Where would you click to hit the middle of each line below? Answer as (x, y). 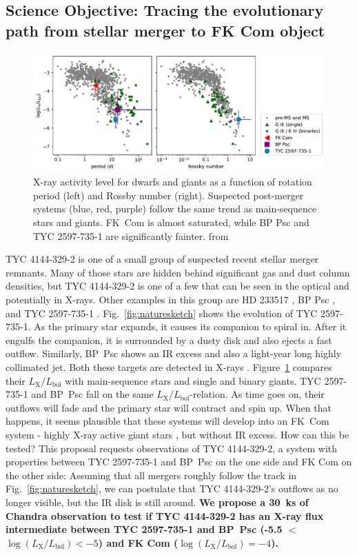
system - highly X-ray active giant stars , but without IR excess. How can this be (177, 434)
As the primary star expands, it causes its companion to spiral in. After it (190, 326)
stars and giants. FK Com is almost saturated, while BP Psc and (171, 222)
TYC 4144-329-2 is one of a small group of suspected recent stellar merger (162, 259)
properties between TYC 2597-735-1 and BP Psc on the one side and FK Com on (179, 462)
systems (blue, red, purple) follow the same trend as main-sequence (175, 209)
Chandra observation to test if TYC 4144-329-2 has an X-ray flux (165, 515)
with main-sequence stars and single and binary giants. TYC (193, 380)
